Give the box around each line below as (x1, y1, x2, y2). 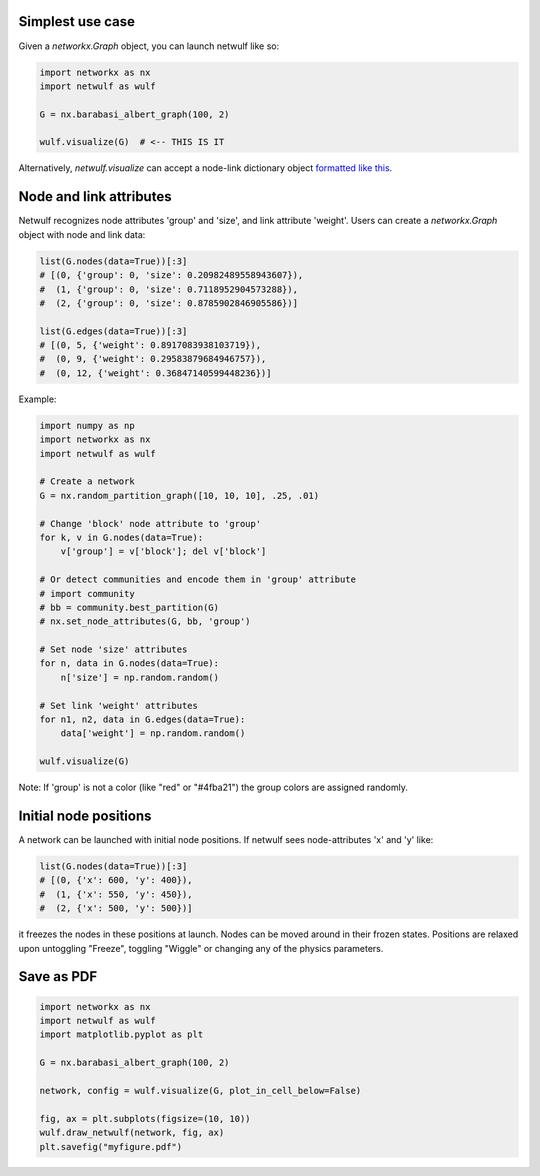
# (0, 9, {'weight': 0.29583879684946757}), (39, 353, 267, 365)
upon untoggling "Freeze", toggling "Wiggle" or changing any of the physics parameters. (18, 942, 384, 954)
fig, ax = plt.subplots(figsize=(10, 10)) (39, 1113, 251, 1124)
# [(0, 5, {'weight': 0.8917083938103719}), (39, 340, 262, 351)
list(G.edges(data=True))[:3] (39, 325, 188, 337)
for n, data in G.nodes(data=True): (39, 658, 220, 669)
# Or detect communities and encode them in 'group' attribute (39, 574, 357, 585)
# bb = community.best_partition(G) (39, 601, 220, 613)
